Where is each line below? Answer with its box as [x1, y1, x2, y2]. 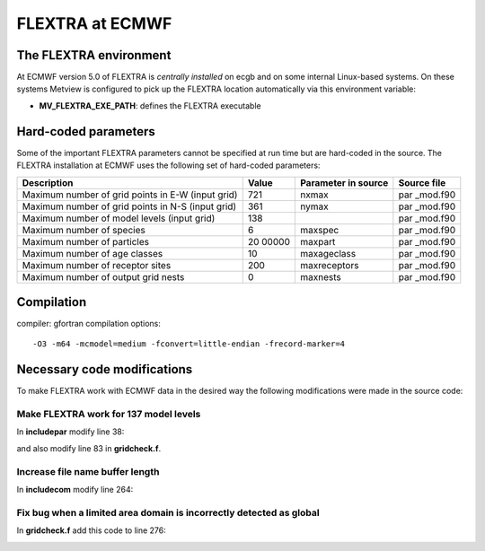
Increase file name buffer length [16, 465, 160, 477]
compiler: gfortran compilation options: [16, 319, 162, 329]
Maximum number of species [22, 223, 145, 236]
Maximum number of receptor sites [22, 258, 172, 271]
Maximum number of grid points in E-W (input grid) [22, 188, 238, 201]
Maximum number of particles [22, 235, 150, 248]
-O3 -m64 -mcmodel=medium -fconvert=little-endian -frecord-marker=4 [32, 339, 346, 349]
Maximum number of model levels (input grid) [22, 212, 216, 224]
